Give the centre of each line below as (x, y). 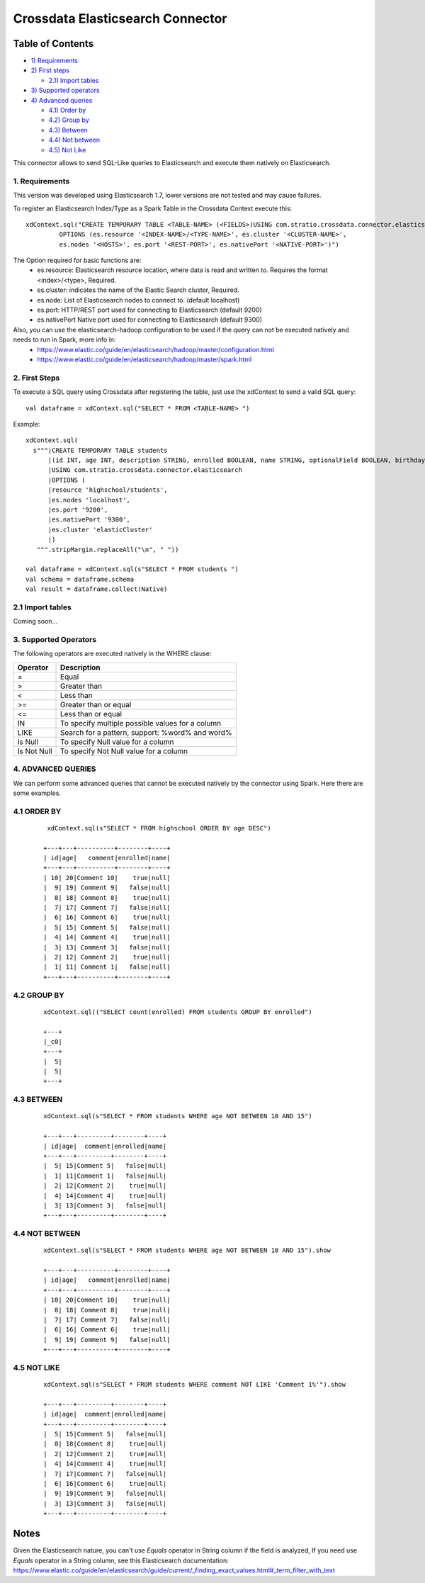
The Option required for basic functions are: (77, 260)
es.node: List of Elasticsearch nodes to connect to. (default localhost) (138, 300)
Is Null (28, 742)
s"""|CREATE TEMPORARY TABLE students (100, 450)
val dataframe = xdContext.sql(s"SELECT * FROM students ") (132, 569)
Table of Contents (53, 44)
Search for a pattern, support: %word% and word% (147, 732)
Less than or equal (91, 714)
